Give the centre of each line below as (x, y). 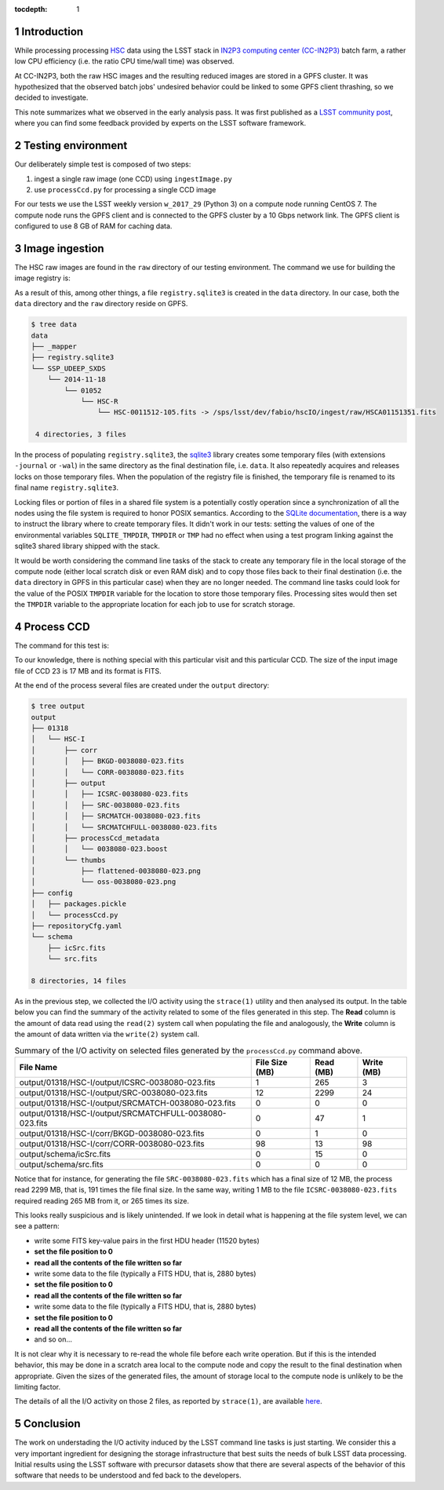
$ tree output (58, 706)
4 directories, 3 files (81, 435)
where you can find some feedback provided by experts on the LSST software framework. (160, 123)
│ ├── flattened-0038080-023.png (116, 871)
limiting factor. (38, 1386)
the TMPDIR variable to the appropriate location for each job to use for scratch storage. (155, 604)
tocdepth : (31, 9)
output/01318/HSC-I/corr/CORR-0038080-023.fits (112, 1144)
